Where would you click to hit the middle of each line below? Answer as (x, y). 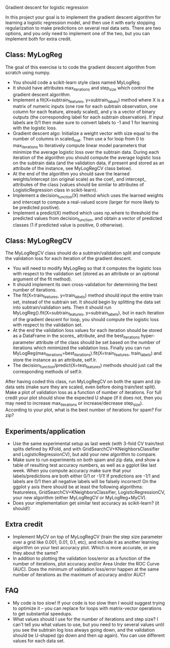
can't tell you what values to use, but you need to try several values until (88, 624)
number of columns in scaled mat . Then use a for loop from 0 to (78, 139)
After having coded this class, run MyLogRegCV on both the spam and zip (83, 382)
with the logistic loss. (35, 128)
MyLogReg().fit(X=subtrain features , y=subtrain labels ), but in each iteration (88, 314)
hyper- (148, 336)
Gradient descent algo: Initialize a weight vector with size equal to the (86, 133)
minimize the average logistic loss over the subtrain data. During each (86, 152)
